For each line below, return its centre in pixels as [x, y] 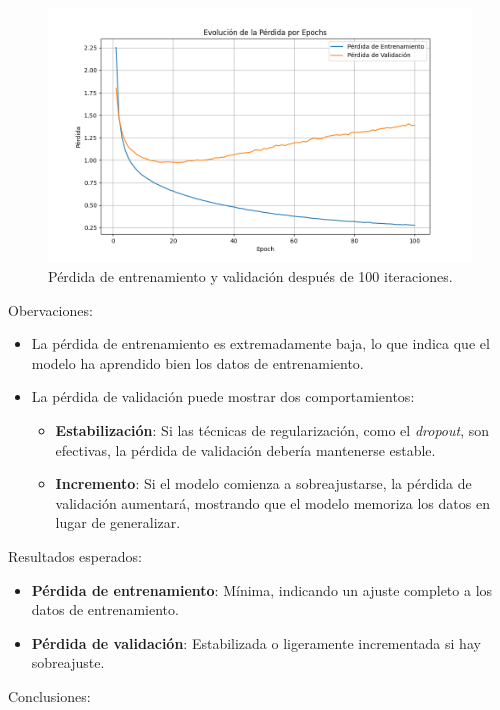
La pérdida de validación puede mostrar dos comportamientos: [223, 396]
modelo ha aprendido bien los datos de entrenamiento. [197, 362]
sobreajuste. [68, 662]
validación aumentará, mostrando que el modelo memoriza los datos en [272, 502]
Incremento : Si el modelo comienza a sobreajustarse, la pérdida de [263, 483]
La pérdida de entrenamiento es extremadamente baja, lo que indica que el [260, 343]
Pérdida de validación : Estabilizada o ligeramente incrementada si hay [256, 642]
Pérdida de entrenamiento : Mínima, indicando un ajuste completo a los [262, 589]
